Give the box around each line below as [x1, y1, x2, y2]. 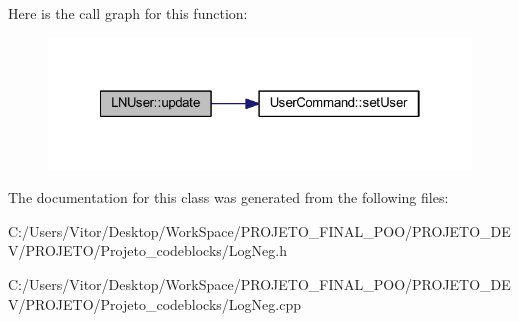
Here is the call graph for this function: [8, 3, 248, 23]
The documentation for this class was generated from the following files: [8, 187, 449, 208]
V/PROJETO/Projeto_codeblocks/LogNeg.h [8, 240, 287, 261]
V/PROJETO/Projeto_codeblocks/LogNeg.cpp [8, 293, 301, 314]
